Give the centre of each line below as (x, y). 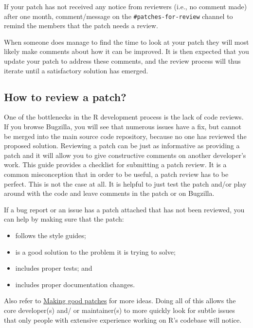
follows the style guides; (51, 235)
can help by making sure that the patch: (64, 219)
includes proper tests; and (54, 268)
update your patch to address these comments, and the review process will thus (122, 61)
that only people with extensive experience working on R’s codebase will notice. (123, 319)
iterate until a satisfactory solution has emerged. (76, 70)
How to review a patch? (65, 96)
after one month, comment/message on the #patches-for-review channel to (118, 16)
